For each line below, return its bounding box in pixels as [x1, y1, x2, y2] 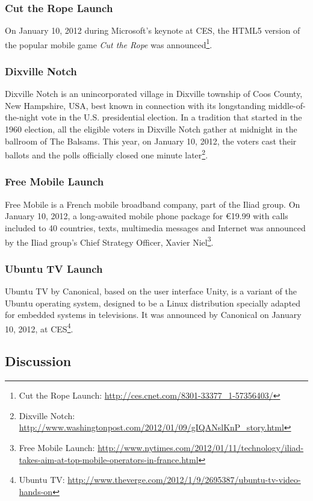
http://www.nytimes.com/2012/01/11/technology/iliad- [98, 441, 304, 453]
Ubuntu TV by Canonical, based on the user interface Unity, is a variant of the [5, 284, 297, 297]
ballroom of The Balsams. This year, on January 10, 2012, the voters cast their [5, 134, 297, 147]
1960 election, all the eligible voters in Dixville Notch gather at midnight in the [5, 123, 297, 135]
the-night [5, 111, 39, 123]
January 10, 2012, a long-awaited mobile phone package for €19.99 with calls [5, 210, 288, 222]
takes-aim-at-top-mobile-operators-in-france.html [19, 453, 199, 465]
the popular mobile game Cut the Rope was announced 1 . [5, 36, 212, 51]
